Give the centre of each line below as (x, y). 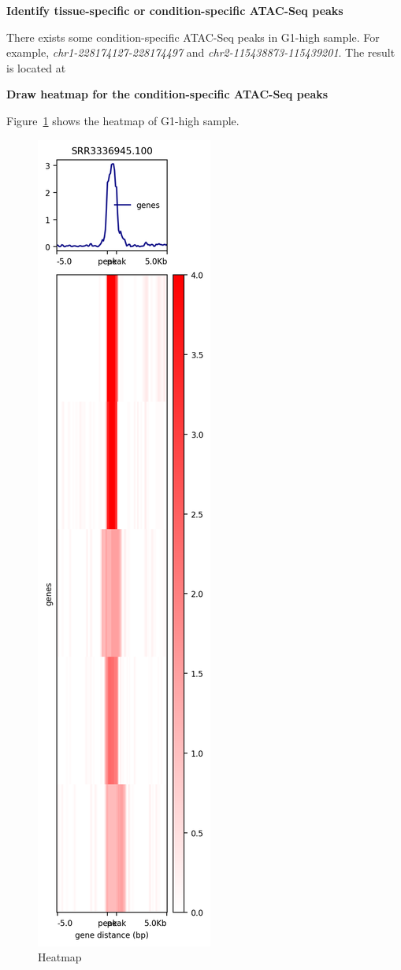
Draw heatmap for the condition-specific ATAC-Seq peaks (167, 94)
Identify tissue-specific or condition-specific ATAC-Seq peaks (175, 10)
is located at (36, 67)
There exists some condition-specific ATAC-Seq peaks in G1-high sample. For (193, 37)
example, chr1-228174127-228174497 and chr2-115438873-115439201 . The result (201, 52)
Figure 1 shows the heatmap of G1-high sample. (123, 120)
